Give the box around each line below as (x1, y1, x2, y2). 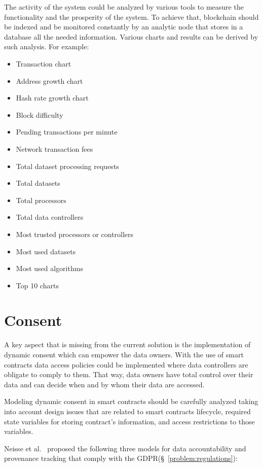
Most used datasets (16, 246, 76, 256)
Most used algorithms (16, 263, 83, 274)
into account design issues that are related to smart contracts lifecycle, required (4, 406, 251, 416)
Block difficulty (16, 109, 63, 120)
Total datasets (16, 178, 60, 188)
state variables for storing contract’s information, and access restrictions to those (4, 416, 255, 426)
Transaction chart (16, 58, 71, 69)
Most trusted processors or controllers (16, 228, 134, 239)
